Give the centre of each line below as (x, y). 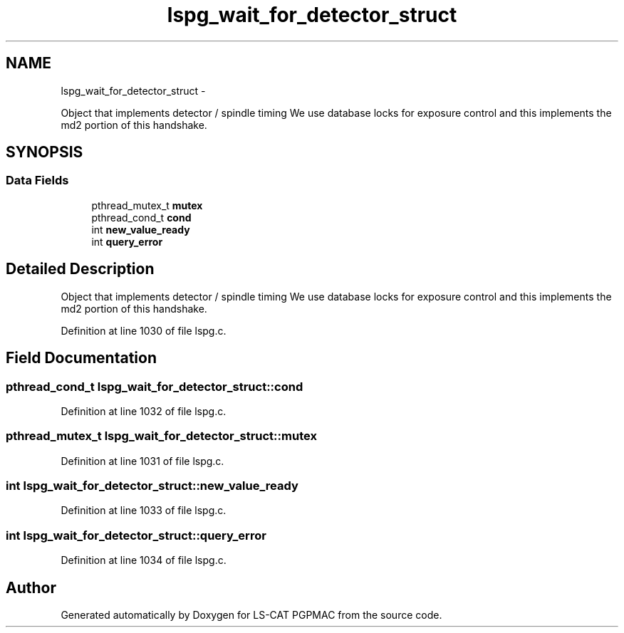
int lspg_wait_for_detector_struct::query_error (136, 535)
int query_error (127, 241)
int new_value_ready (141, 229)
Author (31, 587)
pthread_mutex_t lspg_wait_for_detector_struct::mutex (161, 436)
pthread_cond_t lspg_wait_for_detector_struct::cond (155, 386)
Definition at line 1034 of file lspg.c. (144, 560)
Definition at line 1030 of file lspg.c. (144, 330)
